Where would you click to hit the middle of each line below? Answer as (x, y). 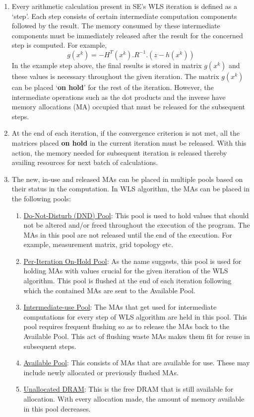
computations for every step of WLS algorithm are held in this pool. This (135, 316)
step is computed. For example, (59, 45)
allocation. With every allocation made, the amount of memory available (134, 399)
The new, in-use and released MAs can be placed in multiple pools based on (127, 179)
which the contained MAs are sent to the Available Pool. (109, 290)
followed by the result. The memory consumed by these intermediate (116, 26)
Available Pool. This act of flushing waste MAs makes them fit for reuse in (137, 336)
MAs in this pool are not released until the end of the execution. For (128, 234)
